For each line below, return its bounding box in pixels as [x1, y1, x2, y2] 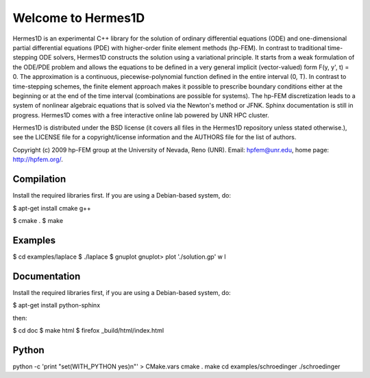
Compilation [12, 174, 66, 185]
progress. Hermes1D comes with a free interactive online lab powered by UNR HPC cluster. [12, 110, 270, 119]
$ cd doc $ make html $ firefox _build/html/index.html [12, 326, 164, 334]
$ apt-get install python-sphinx [12, 301, 101, 309]
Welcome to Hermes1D [12, 10, 145, 25]
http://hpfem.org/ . [12, 155, 63, 164]
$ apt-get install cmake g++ [12, 204, 92, 212]
